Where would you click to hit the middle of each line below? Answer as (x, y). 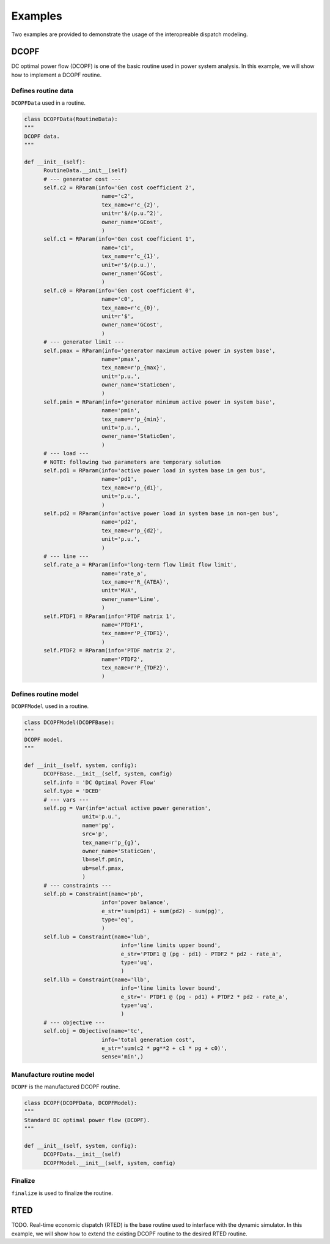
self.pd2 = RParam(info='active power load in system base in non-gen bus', (161, 513)
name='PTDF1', (122, 625)
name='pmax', (121, 359)
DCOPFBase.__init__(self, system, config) (108, 774)
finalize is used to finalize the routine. (62, 1193)
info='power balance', (135, 903)
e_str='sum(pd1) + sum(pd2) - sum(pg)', (163, 911)
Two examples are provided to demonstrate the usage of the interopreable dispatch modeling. (130, 34)
